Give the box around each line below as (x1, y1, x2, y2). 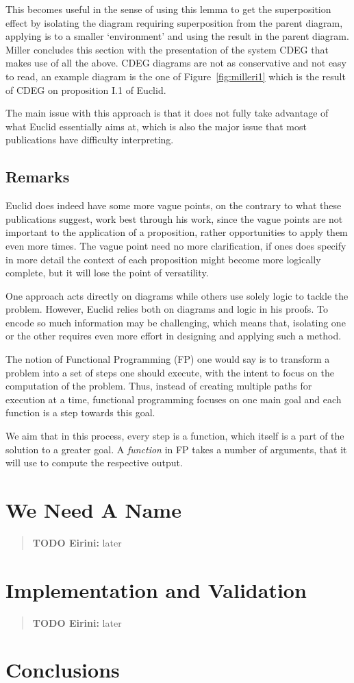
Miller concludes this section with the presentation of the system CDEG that (5, 42, 329, 56)
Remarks (5, 166, 70, 187)
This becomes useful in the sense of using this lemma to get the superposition (5, 2, 331, 16)
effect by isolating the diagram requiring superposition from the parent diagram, (5, 15, 343, 29)
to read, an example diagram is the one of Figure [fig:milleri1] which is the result (5, 69, 346, 83)
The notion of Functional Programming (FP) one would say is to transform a (5, 352, 330, 366)
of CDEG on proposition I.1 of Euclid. (5, 82, 166, 97)
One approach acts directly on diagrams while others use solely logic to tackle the (5, 288, 349, 302)
